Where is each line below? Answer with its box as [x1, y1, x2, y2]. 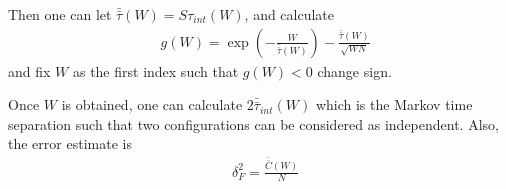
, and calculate [244, 4, 335, 24]
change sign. [317, 60, 392, 81]
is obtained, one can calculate [61, 94, 243, 115]
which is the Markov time [315, 94, 473, 115]
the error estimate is [8, 133, 132, 154]
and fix [8, 60, 51, 81]
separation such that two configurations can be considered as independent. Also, [8, 113, 499, 134]
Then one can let [8, 4, 112, 24]
